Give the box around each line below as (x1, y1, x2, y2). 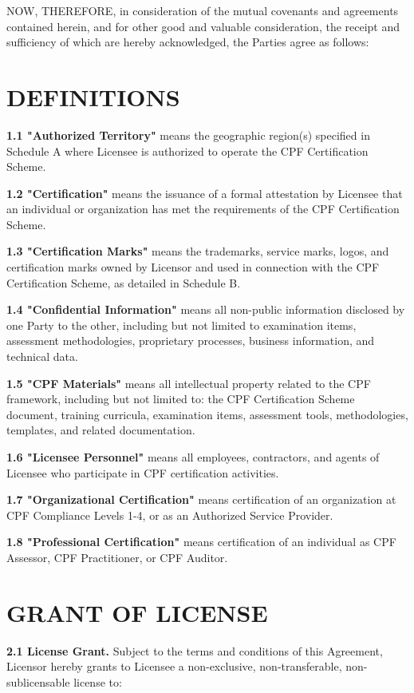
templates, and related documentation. (6, 422, 195, 438)
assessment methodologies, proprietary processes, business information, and (6, 332, 375, 349)
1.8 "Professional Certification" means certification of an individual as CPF (6, 533, 396, 550)
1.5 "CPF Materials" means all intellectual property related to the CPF (6, 374, 371, 391)
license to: (73, 673, 122, 690)
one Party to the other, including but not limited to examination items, (6, 316, 357, 333)
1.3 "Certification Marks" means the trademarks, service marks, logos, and (6, 243, 389, 259)
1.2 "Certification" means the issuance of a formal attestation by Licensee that (6, 184, 403, 201)
